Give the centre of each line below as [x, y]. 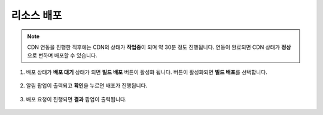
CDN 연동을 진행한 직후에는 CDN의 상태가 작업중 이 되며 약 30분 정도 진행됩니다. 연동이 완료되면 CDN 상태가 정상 [159, 47]
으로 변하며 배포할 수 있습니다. [63, 55]
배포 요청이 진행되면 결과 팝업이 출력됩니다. [76, 99]
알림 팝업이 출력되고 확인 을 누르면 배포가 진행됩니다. [87, 86]
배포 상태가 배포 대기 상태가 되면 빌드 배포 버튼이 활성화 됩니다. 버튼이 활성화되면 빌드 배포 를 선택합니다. [147, 72]
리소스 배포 [36, 15]
